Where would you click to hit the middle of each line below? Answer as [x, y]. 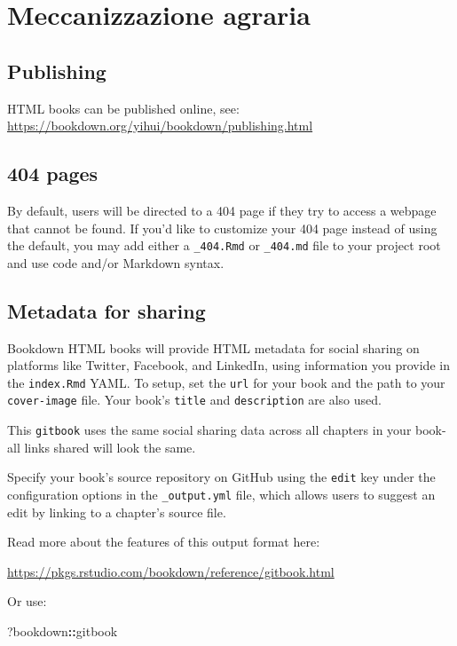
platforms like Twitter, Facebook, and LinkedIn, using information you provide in [228, 365]
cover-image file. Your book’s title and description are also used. [194, 400]
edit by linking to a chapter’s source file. [117, 512]
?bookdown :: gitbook [63, 631]
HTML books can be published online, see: [123, 108]
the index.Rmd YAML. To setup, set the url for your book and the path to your [226, 382]
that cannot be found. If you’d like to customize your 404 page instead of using [222, 228]
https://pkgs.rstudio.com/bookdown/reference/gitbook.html [171, 571]
